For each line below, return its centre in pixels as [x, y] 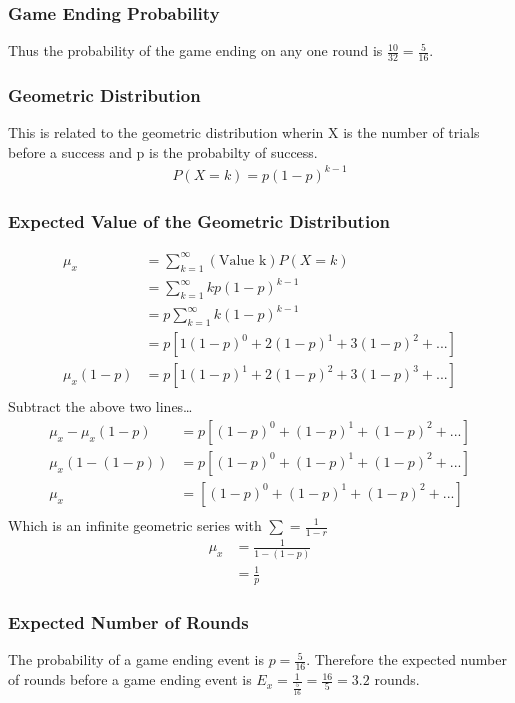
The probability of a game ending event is [136, 659]
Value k [242, 260]
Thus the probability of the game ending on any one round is [195, 50]
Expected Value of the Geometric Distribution [199, 220]
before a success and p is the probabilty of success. [163, 151]
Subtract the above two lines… [100, 406]
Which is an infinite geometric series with [135, 525]
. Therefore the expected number [406, 659]
